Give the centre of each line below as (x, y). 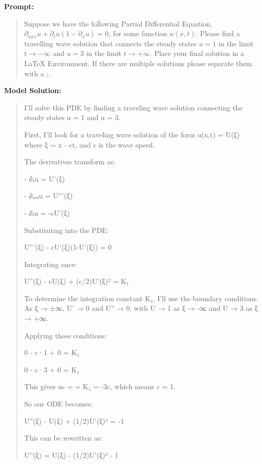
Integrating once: (51, 264)
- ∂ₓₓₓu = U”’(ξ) (48, 196)
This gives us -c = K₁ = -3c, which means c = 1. (100, 386)
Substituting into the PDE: (67, 230)
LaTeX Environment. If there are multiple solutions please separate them (138, 63)
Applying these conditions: (65, 335)
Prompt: (19, 6)
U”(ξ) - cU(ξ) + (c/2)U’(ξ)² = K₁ (76, 281)
